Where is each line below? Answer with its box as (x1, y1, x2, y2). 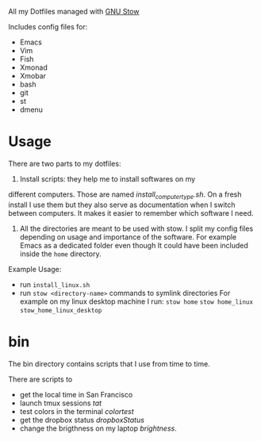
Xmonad (19, 63, 48, 72)
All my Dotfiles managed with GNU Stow (8, 7, 140, 16)
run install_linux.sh (19, 279, 90, 289)
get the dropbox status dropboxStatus (19, 415, 145, 424)
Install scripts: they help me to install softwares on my (19, 174, 196, 183)
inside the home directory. (19, 249, 102, 259)
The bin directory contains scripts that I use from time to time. (8, 359, 210, 368)
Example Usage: (8, 264, 62, 274)
